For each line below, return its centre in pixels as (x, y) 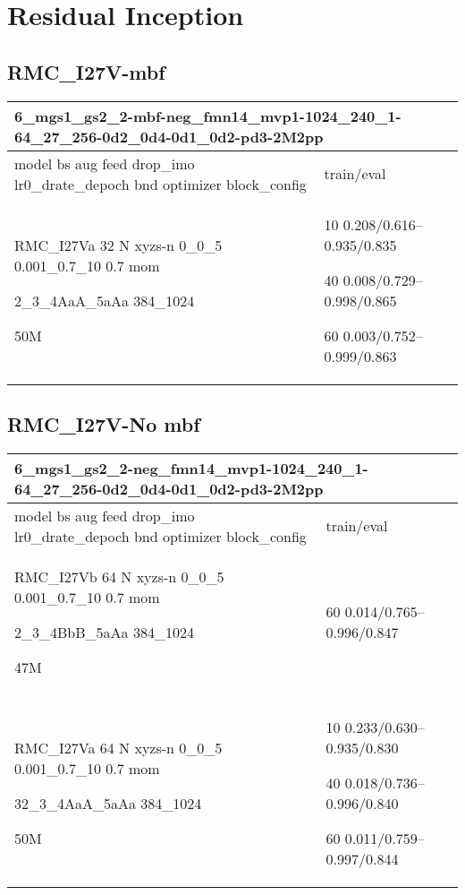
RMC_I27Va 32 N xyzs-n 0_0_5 (118, 245)
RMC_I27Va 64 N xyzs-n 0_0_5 (118, 747)
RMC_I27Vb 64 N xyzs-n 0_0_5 (119, 576)
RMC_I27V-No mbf (104, 423)
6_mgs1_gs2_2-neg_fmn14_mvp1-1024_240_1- (191, 468)
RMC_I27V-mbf (86, 71)
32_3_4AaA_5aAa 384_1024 (108, 803)
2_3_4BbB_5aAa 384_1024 (104, 632)
